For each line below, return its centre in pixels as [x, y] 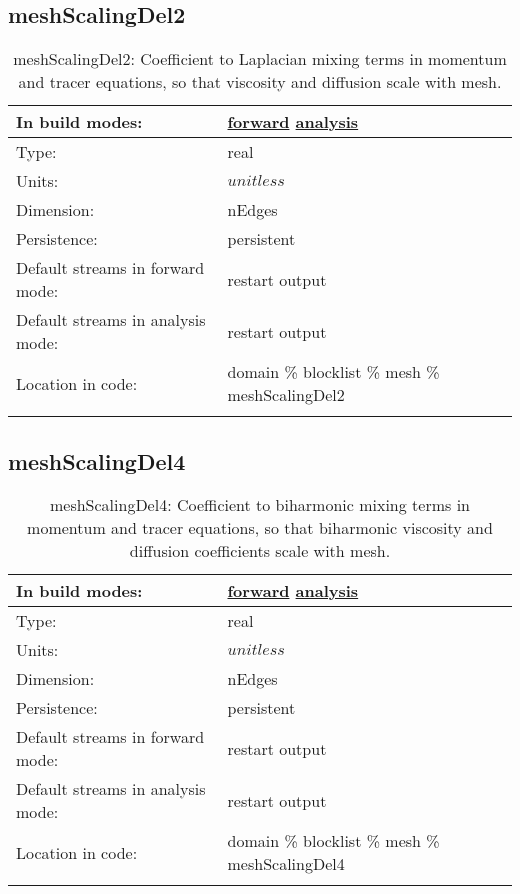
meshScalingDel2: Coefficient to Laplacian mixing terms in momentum [260, 59]
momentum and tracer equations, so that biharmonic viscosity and [260, 528]
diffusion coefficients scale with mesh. [260, 551]
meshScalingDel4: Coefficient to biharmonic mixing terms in [260, 505]
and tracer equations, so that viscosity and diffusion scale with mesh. [260, 82]
